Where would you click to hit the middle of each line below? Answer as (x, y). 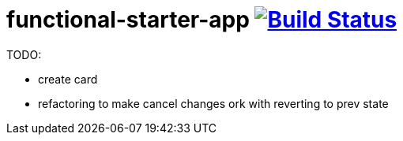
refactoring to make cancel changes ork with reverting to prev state (213, 103)
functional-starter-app (128, 20)
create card (68, 79)
